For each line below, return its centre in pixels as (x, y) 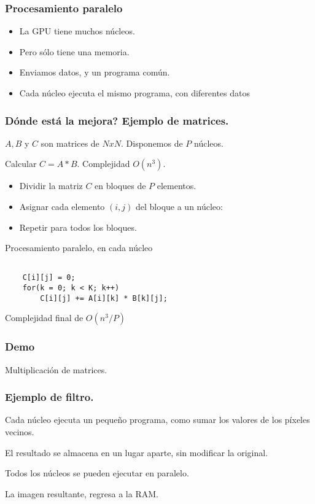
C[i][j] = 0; (49, 278)
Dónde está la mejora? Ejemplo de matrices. (117, 120)
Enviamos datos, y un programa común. (95, 72)
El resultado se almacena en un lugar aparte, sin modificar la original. (137, 452)
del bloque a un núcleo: (179, 206)
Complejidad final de (44, 318)
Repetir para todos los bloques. (78, 227)
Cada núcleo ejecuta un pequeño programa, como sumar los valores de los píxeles (157, 420)
